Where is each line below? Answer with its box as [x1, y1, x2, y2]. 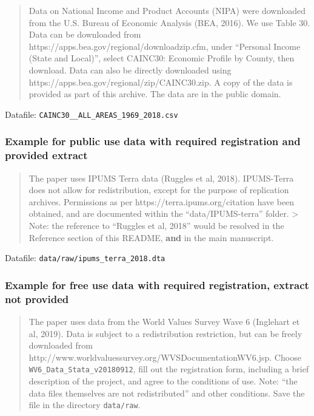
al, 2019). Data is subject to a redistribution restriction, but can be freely [28, 327, 302, 339]
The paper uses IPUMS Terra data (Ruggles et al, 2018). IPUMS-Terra [28, 171, 294, 184]
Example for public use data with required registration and [5, 134, 301, 149]
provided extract [5, 148, 88, 163]
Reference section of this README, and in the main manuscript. [28, 231, 274, 244]
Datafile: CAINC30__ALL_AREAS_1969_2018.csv [5, 107, 178, 120]
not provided [5, 291, 69, 306]
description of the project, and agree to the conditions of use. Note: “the [28, 374, 298, 387]
